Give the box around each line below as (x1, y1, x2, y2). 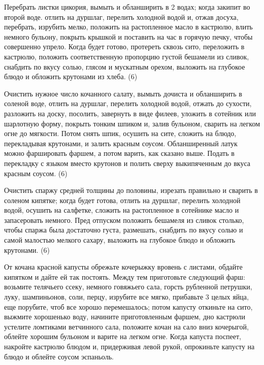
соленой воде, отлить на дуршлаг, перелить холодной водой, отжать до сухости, (4, 98, 252, 109)
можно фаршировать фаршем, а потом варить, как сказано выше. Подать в (4, 148, 235, 158)
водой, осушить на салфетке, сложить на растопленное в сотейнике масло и (4, 205, 239, 215)
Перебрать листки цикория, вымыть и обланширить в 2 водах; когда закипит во (4, 2, 250, 12)
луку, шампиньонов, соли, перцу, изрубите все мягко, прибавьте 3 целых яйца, (4, 291, 249, 302)
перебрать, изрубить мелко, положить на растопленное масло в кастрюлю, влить (4, 21, 253, 32)
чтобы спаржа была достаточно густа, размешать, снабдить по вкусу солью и (4, 224, 243, 235)
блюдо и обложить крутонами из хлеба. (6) (4, 71, 138, 82)
